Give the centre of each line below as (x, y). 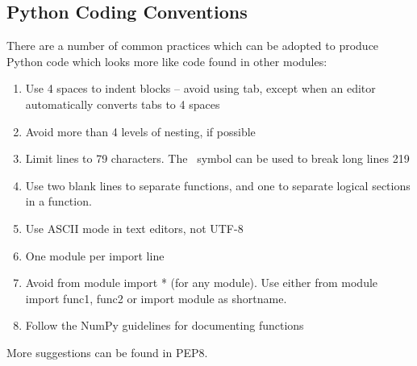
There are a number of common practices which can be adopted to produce (193, 46)
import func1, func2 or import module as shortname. (156, 298)
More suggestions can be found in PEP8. (107, 352)
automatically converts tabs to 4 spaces (123, 104)
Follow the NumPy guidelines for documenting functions (165, 325)
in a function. (58, 201)
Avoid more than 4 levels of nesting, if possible (140, 131)
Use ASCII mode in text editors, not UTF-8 (134, 228)
